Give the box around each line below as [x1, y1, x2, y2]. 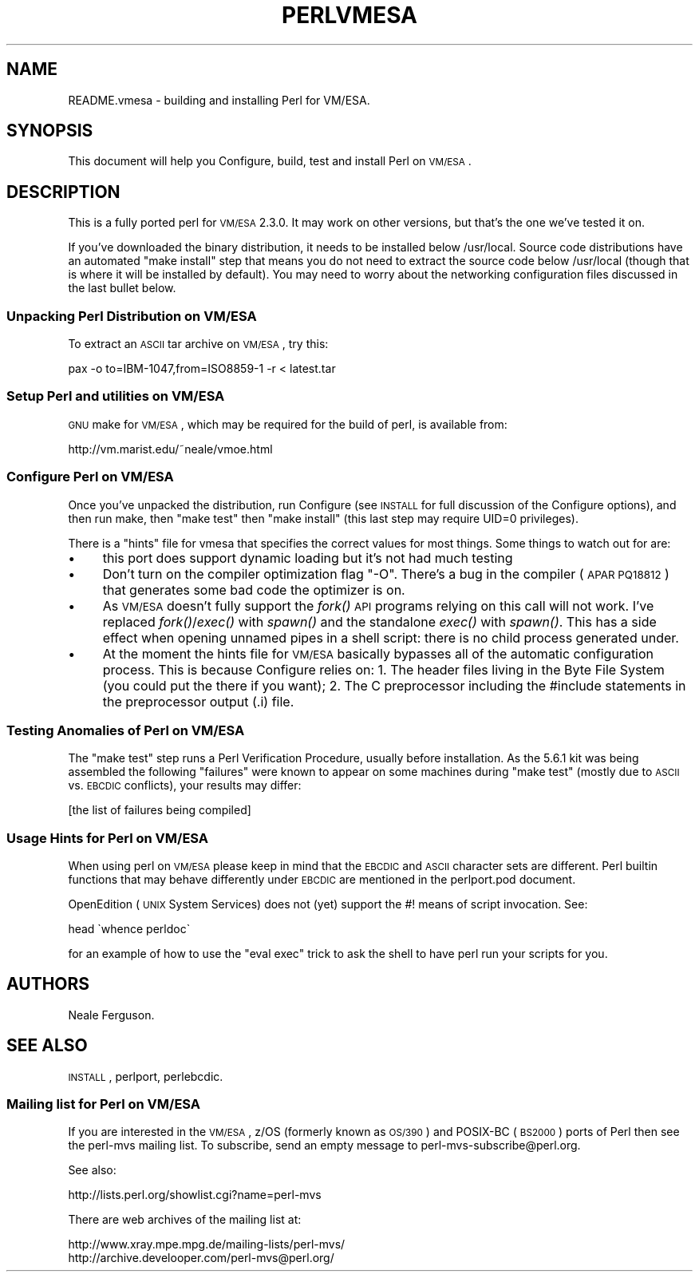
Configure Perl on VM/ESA [6, 469, 174, 485]
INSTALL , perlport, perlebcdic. [68, 1069, 223, 1083]
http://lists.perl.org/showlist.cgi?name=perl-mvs [68, 1188, 322, 1202]
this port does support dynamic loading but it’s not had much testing [102, 549, 513, 566]
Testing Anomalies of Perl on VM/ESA [6, 722, 245, 738]
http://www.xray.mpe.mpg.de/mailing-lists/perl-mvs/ [68, 1237, 346, 1252]
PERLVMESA [281, 2, 418, 29]
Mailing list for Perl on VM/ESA [6, 1096, 201, 1113]
